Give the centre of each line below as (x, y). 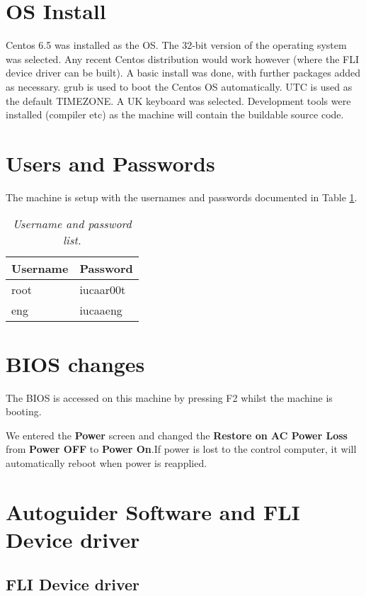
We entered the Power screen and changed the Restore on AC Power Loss (177, 435)
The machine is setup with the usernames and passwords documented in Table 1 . (182, 197)
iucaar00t (103, 290)
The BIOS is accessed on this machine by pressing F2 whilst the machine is (169, 397)
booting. (24, 411)
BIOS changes (75, 363)
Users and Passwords (110, 163)
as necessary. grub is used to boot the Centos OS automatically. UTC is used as (179, 86)
